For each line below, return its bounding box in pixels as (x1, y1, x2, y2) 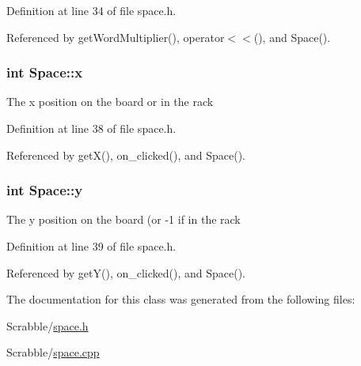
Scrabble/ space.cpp (6, 344, 100, 360)
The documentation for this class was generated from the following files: (6, 291, 355, 308)
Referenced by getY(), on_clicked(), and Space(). (6, 264, 246, 281)
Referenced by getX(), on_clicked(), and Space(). (6, 146, 246, 163)
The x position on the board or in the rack (6, 93, 214, 110)
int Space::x (6, 62, 83, 82)
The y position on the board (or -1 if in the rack (6, 211, 241, 228)
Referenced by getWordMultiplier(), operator (6, 28, 225, 45)
